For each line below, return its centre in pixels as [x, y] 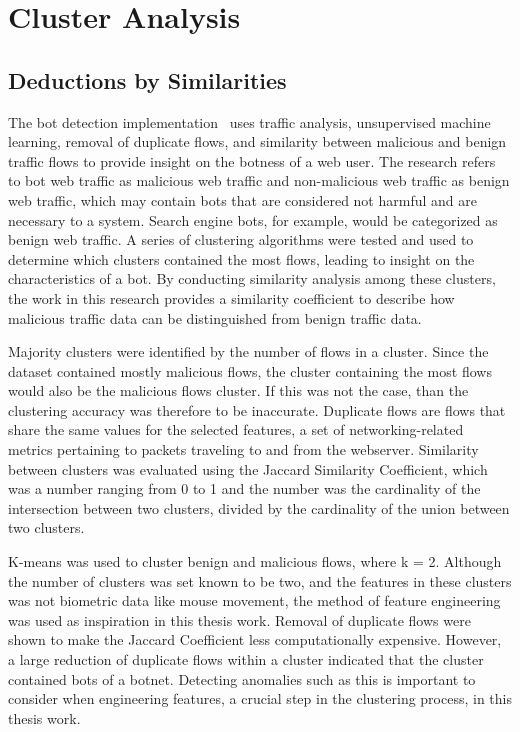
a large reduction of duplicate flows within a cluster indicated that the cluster [246, 659]
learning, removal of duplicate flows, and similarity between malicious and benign [257, 141]
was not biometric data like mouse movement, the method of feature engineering [254, 600]
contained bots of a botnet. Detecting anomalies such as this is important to [242, 678]
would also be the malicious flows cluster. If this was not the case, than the [238, 390]
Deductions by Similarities [147, 79]
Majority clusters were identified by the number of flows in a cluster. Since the [248, 351]
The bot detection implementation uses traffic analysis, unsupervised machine [249, 121]
